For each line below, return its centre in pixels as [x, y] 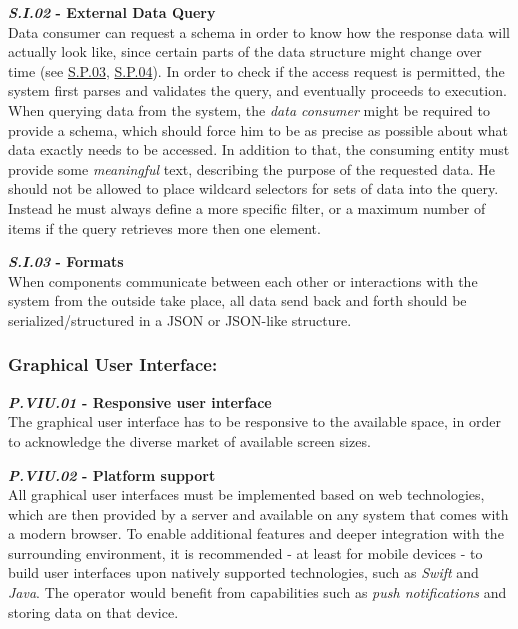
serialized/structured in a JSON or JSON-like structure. [180, 319]
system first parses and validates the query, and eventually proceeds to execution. [257, 90]
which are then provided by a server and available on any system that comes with [258, 513]
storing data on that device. [93, 611]
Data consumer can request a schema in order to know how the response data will [259, 31]
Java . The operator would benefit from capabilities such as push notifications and [257, 592]
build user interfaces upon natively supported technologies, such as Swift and [243, 572]
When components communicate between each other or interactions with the [243, 280]
